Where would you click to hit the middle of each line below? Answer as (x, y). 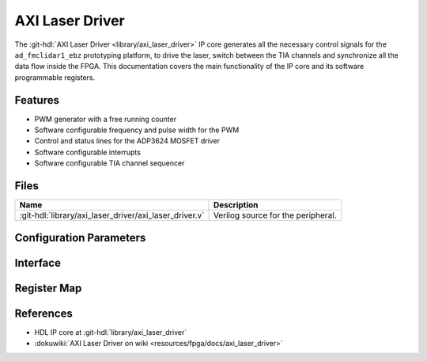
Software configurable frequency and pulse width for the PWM (137, 130)
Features (37, 100)
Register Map (48, 288)
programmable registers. (55, 77)
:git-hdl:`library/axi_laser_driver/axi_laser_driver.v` (112, 215)
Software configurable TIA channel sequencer (110, 163)
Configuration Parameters (80, 237)
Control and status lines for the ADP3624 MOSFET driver (127, 141)
